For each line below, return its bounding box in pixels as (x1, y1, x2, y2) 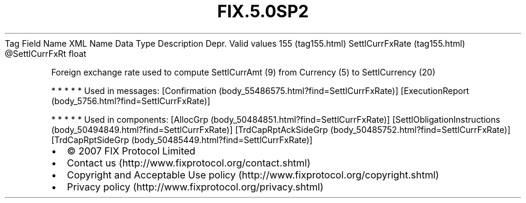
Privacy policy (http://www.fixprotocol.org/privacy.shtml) (67, 180, 324, 193)
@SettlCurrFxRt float (5, 48, 86, 59)
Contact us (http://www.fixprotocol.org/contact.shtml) (67, 156, 311, 169)
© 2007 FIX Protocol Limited (67, 144, 196, 157)
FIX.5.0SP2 (217, 1, 309, 22)
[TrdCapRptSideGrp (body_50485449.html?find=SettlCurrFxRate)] (51, 134, 313, 145)
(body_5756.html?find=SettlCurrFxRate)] (51, 95, 211, 106)
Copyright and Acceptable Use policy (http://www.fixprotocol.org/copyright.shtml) (67, 168, 440, 181)
